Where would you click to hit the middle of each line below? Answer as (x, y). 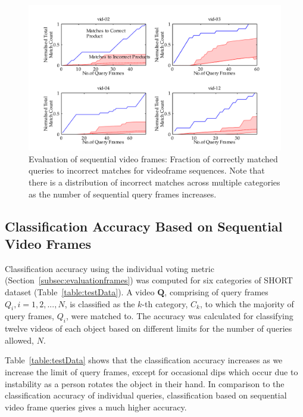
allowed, (19, 340)
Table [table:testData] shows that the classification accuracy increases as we (144, 360)
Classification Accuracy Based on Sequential (144, 226)
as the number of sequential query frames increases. (123, 194)
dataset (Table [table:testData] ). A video (80, 292)
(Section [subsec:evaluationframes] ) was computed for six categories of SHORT (149, 280)
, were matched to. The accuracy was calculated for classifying (179, 316)
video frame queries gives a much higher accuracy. (96, 407)
